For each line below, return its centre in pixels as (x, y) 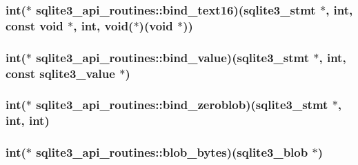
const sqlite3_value (60, 73)
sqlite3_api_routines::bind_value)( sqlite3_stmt (173, 57)
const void (34, 25)
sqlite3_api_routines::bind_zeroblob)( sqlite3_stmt (182, 105)
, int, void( (103, 25)
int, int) (28, 120)
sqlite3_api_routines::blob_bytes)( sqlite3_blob (172, 152)
